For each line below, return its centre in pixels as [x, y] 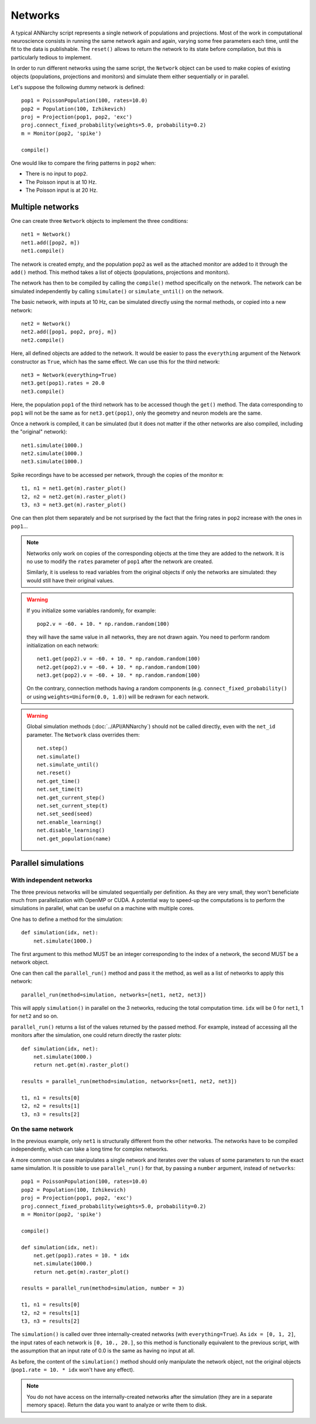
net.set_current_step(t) [73, 806]
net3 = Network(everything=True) [69, 375]
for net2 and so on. [35, 1016]
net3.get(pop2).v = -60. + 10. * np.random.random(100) [119, 675]
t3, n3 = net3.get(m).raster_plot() [74, 505]
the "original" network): [39, 432]
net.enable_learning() [70, 822]
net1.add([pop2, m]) [51, 243]
